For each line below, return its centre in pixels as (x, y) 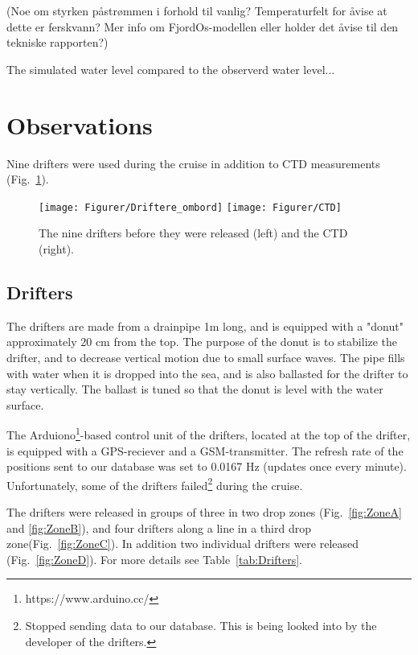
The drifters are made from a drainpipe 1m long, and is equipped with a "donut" (205, 325)
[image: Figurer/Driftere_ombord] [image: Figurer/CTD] (190, 207)
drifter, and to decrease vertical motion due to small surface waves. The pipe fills (206, 357)
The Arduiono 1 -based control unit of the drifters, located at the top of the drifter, (209, 433)
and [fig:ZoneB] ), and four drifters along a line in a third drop (159, 527)
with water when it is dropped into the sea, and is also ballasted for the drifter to (207, 373)
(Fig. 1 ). (28, 179)
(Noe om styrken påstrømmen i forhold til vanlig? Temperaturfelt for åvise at (197, 10)
